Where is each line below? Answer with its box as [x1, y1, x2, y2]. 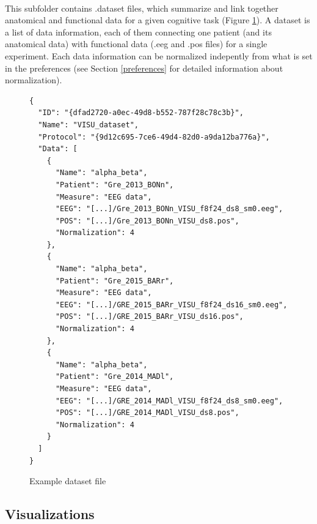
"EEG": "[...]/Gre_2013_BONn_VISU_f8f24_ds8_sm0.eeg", [55, 204, 283, 214]
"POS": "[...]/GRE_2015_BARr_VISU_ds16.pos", [55, 312, 244, 321]
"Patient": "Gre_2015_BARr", [55, 276, 174, 285]
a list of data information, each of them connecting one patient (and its [5, 25, 272, 38]
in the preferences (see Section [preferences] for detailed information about [5, 61, 283, 74]
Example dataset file [29, 474, 106, 487]
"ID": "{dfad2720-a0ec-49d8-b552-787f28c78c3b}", [38, 108, 244, 118]
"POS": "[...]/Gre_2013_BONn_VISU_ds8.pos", [55, 216, 239, 225]
